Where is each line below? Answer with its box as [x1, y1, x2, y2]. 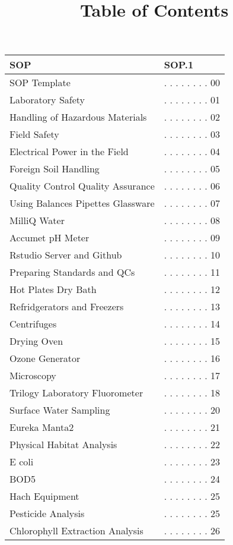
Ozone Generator [9, 351, 81, 366]
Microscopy [9, 368, 56, 383]
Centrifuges [9, 317, 57, 331]
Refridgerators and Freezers [9, 300, 124, 314]
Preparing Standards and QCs [9, 265, 135, 279]
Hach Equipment [9, 489, 79, 503]
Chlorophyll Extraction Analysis [9, 524, 143, 538]
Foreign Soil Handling [9, 162, 100, 176]
